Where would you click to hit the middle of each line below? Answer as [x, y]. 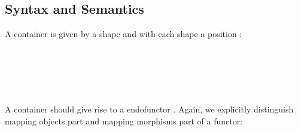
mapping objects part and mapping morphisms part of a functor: [124, 121]
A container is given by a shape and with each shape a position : [124, 34]
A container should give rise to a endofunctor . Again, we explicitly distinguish [149, 109]
